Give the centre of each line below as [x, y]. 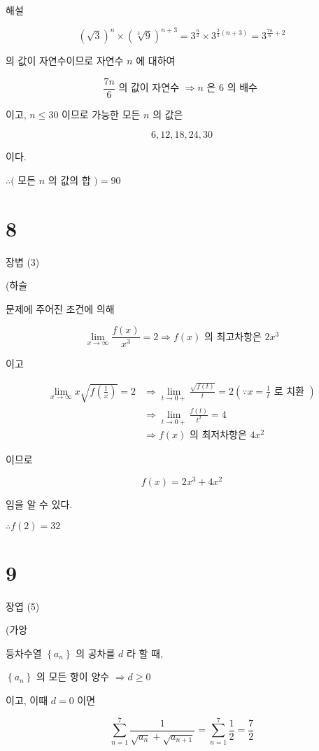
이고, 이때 [27, 700]
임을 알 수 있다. [39, 504]
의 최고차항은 [233, 337]
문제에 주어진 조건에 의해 [60, 308]
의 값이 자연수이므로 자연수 [65, 61]
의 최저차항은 [218, 436]
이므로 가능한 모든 [101, 114]
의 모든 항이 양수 [73, 676]
